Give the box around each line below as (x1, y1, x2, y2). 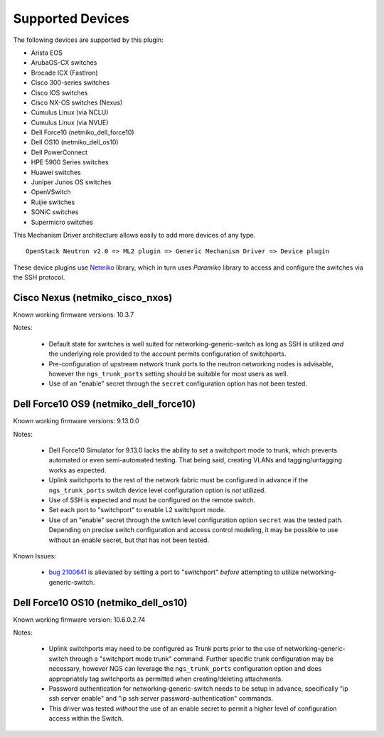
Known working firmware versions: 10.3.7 (13, 310, 134, 319)
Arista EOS (31, 48, 63, 57)
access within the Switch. (48, 714, 124, 723)
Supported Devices (13, 11, 129, 26)
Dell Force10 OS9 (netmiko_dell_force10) (13, 398, 196, 410)
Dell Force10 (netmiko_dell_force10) (31, 128, 134, 137)
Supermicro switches (31, 218, 94, 226)
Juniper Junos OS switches (31, 178, 112, 186)
